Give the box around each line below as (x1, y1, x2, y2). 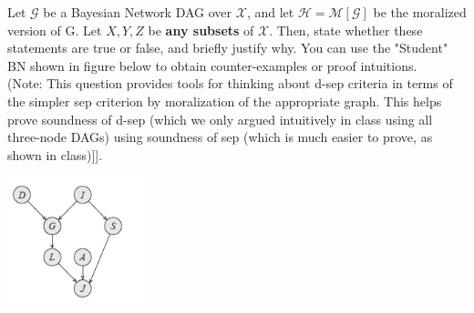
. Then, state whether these (269, 20, 423, 39)
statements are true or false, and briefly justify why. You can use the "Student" (7, 38, 448, 57)
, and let (246, 3, 294, 21)
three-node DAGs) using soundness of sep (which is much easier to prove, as (7, 127, 433, 146)
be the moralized (373, 3, 467, 21)
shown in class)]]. (7, 145, 103, 164)
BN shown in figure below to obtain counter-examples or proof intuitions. (7, 56, 417, 75)
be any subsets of (148, 20, 254, 39)
